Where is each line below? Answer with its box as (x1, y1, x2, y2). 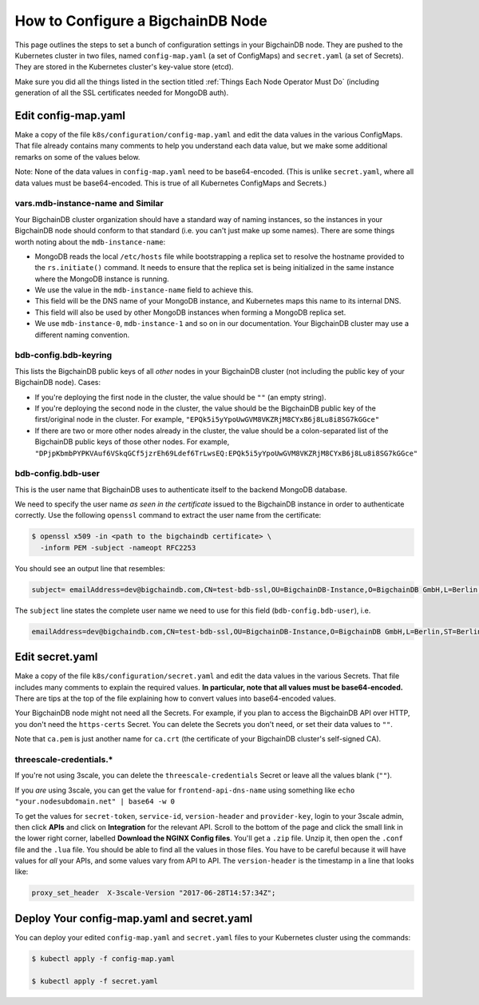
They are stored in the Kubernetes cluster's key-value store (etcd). (14, 62, 234, 72)
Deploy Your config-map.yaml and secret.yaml (14, 912, 253, 925)
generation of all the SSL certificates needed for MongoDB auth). (14, 88, 229, 97)
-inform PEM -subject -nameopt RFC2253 (40, 543, 196, 552)
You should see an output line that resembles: (14, 563, 165, 573)
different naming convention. (34, 330, 130, 340)
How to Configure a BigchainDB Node (14, 12, 267, 30)
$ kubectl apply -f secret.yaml (31, 976, 159, 986)
